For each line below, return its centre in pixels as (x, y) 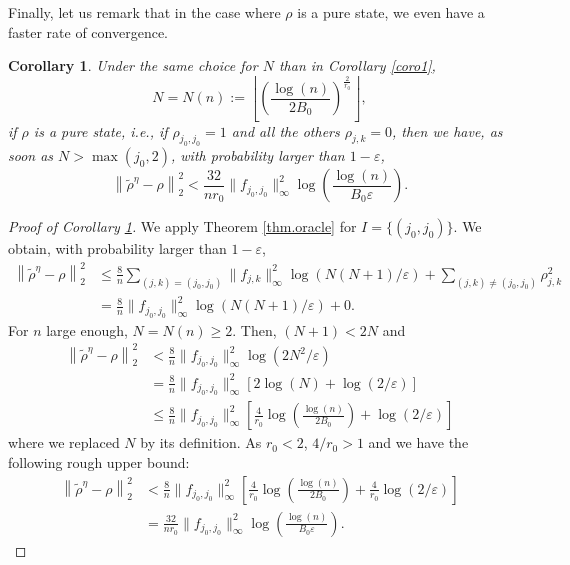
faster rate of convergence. (88, 31)
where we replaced (64, 442)
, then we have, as (447, 130)
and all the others (285, 130)
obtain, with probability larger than (117, 248)
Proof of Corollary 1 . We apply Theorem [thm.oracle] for (182, 226)
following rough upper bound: (99, 461)
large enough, (87, 329)
